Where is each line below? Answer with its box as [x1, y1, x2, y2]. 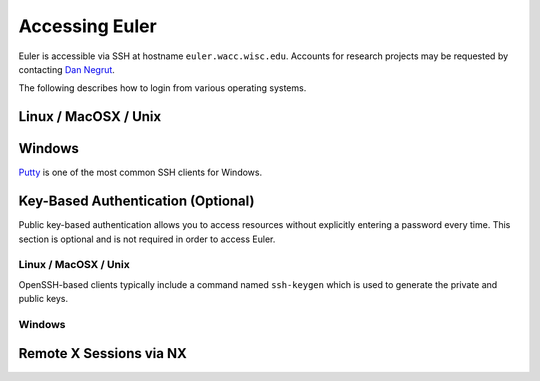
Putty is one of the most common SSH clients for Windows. [18, 166, 263, 179]
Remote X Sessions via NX [18, 345, 187, 362]
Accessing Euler [18, 15, 157, 37]
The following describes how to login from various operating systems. [18, 82, 307, 94]
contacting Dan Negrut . [18, 63, 115, 75]
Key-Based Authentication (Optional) [18, 193, 255, 210]
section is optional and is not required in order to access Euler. [18, 233, 276, 245]
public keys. [18, 293, 69, 305]
